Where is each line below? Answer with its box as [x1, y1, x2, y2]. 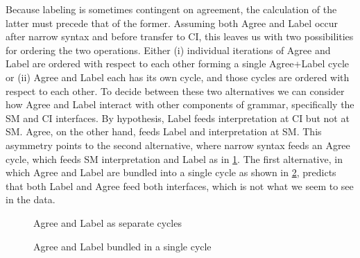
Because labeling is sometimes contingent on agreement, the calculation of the [6, 2, 337, 16]
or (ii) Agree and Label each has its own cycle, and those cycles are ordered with [6, 69, 350, 84]
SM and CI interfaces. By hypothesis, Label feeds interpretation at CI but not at [6, 110, 350, 125]
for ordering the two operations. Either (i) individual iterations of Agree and [6, 42, 331, 57]
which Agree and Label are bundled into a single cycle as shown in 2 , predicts [6, 165, 336, 180]
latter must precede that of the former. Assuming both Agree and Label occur [6, 15, 338, 30]
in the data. [6, 192, 55, 207]
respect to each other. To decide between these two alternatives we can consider [6, 83, 345, 98]
